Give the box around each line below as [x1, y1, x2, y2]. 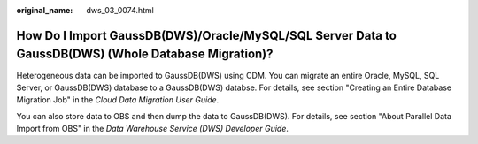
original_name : [16, 5, 73, 15]
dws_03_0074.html [86, 5, 155, 15]
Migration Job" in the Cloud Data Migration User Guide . [16, 95, 220, 105]
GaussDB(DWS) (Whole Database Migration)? [16, 47, 274, 62]
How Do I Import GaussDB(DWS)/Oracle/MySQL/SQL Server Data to [16, 27, 397, 43]
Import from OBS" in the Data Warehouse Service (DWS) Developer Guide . [16, 124, 289, 134]
